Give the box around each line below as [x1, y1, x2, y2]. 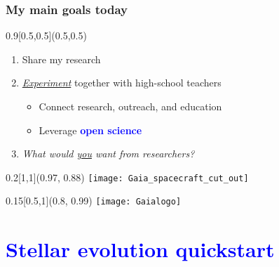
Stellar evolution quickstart [6, 235, 275, 263]
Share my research [22, 51, 101, 66]
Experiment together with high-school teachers [22, 75, 222, 90]
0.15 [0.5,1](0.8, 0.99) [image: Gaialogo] [6, 193, 182, 208]
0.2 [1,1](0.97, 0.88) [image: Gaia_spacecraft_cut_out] [6, 169, 249, 184]
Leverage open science [39, 122, 142, 137]
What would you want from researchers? [22, 146, 195, 161]
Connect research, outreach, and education [39, 99, 222, 113]
